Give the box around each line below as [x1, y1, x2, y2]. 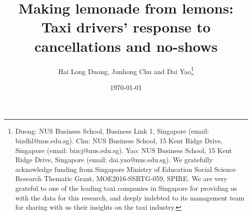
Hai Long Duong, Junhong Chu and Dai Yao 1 [58, 64, 194, 76]
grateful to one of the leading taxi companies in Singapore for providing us [15, 183, 237, 193]
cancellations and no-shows [34, 36, 218, 56]
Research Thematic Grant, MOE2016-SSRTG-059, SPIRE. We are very [15, 173, 227, 184]
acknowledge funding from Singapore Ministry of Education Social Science [15, 164, 236, 174]
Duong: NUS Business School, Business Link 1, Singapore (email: [15, 126, 209, 136]
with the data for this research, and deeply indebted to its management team [15, 192, 245, 202]
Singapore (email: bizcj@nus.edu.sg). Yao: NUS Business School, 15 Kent [15, 145, 232, 155]
